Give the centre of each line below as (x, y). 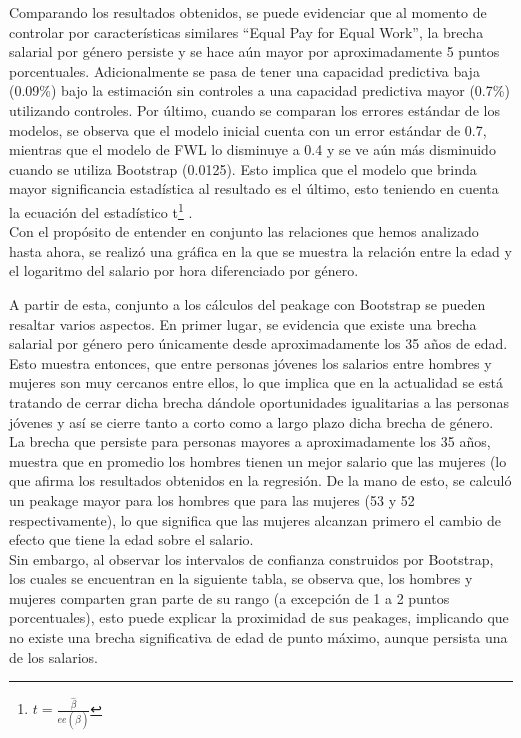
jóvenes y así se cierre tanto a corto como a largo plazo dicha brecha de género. (251, 421)
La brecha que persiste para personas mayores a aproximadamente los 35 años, (250, 441)
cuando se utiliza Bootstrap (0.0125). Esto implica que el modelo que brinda (243, 168)
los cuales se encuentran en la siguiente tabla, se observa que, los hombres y (241, 578)
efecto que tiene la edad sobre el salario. (131, 539)
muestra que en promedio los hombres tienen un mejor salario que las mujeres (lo (258, 460)
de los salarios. (53, 656)
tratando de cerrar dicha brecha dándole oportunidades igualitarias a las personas (259, 401)
